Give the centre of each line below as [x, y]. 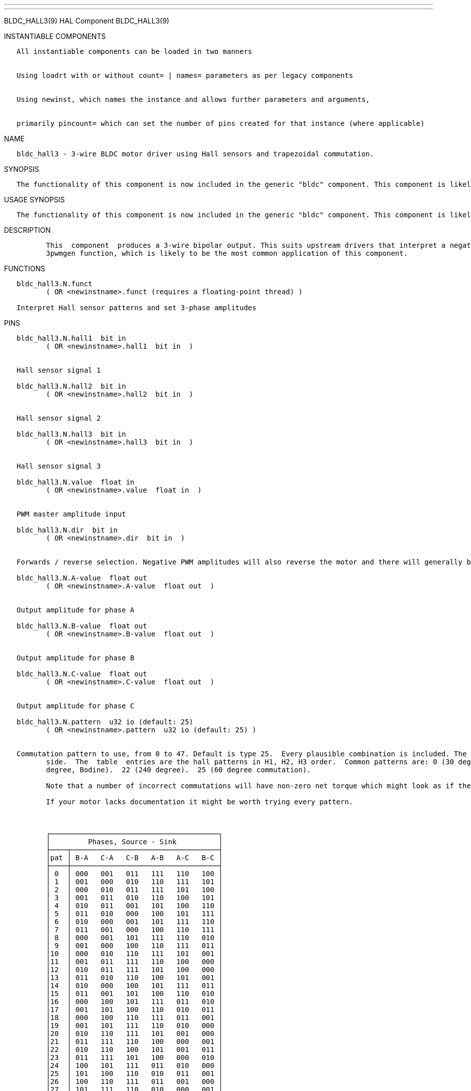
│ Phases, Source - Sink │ [134, 842]
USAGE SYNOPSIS [34, 200]
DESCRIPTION [27, 230]
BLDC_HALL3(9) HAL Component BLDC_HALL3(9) [87, 21]
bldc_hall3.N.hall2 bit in [71, 386]
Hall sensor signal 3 [59, 466]
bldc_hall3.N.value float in [76, 482]
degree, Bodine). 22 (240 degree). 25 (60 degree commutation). [179, 770]
